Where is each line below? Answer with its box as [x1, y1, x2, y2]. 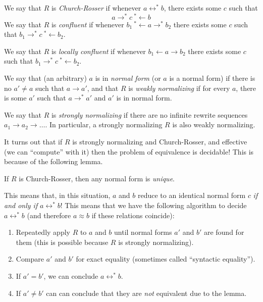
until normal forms [114, 227, 172, 237]
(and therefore [27, 210, 71, 220]
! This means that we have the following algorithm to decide [60, 199, 247, 210]
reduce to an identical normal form [137, 190, 246, 200]
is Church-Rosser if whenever [51, 3, 141, 13]
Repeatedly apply [16, 227, 70, 237]
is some [4, 92, 27, 103]
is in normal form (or [95, 73, 161, 83]
